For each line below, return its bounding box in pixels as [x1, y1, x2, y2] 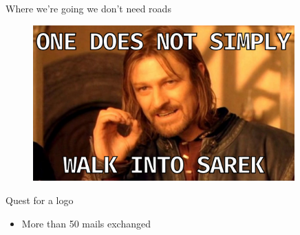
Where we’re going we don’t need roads [6, 1, 171, 15]
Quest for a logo [6, 192, 74, 207]
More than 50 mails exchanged [21, 216, 151, 230]
